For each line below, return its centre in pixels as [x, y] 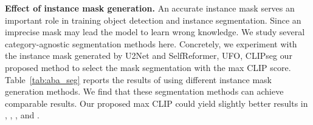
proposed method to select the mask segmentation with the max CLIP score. [148, 67]
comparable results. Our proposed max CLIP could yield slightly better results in [156, 103]
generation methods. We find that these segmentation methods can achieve [144, 91]
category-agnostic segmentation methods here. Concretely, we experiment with [151, 43]
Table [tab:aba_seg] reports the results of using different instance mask [138, 79]
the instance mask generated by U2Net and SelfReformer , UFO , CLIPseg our [149, 56]
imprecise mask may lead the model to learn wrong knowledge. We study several [155, 32]
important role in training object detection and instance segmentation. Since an [153, 20]
